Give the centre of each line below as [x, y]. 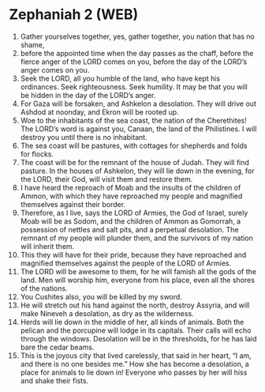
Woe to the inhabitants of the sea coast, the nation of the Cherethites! [133, 120]
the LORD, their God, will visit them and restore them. [106, 179]
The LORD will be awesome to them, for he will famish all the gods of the [138, 271]
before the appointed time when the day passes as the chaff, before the [137, 53]
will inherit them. [47, 246]
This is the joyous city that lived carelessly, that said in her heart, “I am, [136, 355]
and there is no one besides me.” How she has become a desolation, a [134, 364]
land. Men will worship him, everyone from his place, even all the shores [138, 280]
